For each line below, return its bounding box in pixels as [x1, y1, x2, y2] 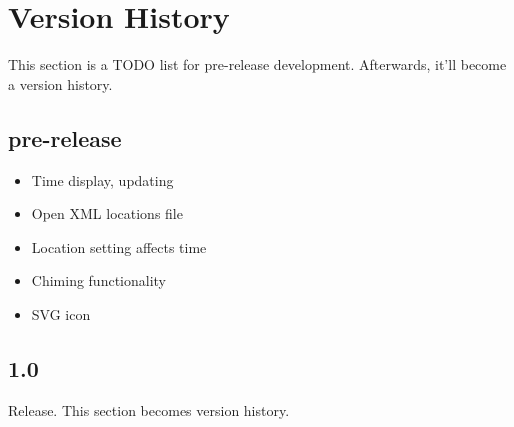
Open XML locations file [31, 203, 183, 224]
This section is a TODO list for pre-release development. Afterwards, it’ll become [8, 54, 507, 75]
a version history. [8, 73, 113, 94]
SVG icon [31, 303, 91, 324]
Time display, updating [31, 169, 174, 190]
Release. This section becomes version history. [8, 399, 290, 420]
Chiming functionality [31, 270, 167, 291]
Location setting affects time [31, 236, 207, 257]
